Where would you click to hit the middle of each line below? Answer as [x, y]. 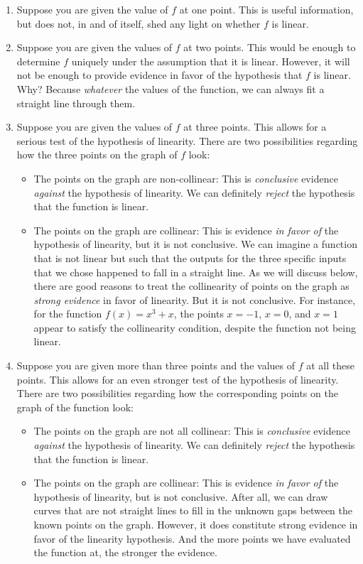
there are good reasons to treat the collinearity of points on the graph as [191, 286]
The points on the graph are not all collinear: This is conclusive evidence [192, 431]
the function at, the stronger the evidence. [125, 552]
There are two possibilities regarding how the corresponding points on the [177, 393]
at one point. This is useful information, [266, 9]
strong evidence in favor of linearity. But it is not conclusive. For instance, [195, 299]
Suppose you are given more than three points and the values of [156, 365]
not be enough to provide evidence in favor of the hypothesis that [159, 75]
